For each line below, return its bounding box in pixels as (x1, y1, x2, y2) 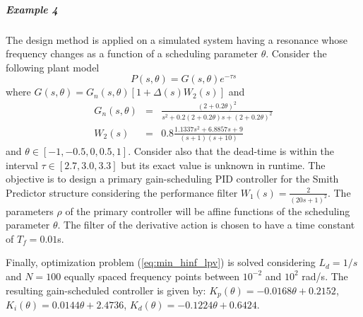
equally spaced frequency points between (64, 268, 240, 283)
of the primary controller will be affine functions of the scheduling (65, 203, 350, 218)
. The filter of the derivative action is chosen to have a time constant (57, 217, 355, 232)
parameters (6, 203, 54, 218)
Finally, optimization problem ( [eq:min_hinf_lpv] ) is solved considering (6, 255, 316, 270)
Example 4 (6, 1, 58, 16)
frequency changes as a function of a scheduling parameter (6, 46, 258, 61)
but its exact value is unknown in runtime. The (121, 157, 326, 172)
